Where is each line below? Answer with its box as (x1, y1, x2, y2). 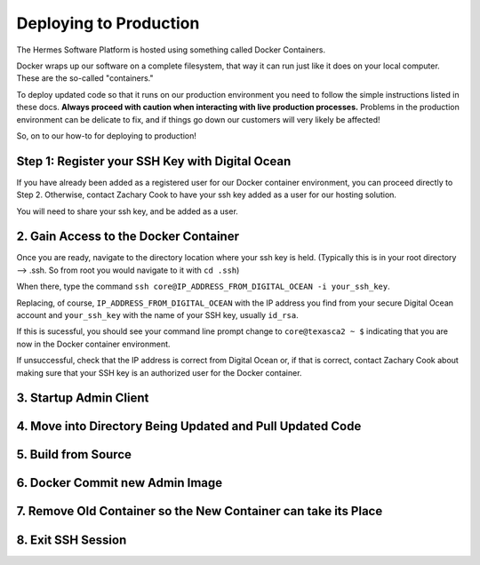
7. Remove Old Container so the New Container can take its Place (16, 504, 383, 519)
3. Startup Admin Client (16, 391, 149, 406)
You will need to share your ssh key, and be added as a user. (16, 205, 239, 217)
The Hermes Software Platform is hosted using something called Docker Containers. (16, 44, 326, 55)
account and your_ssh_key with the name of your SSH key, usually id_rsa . (16, 310, 300, 321)
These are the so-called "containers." (16, 73, 154, 84)
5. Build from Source (16, 447, 132, 462)
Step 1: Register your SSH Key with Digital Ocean (16, 154, 292, 169)
